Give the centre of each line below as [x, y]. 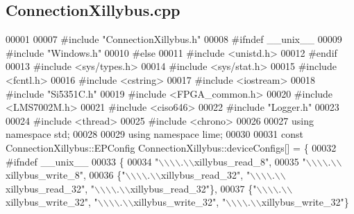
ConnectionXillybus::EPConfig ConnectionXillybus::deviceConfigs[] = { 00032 [171, 147]
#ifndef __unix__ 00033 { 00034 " [82, 161]
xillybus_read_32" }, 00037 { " [193, 188]
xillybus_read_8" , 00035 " [250, 161]
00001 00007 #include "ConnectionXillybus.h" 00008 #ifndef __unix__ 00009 [174, 39]
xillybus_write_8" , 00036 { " [66, 175]
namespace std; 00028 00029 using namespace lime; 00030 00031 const [154, 134]
